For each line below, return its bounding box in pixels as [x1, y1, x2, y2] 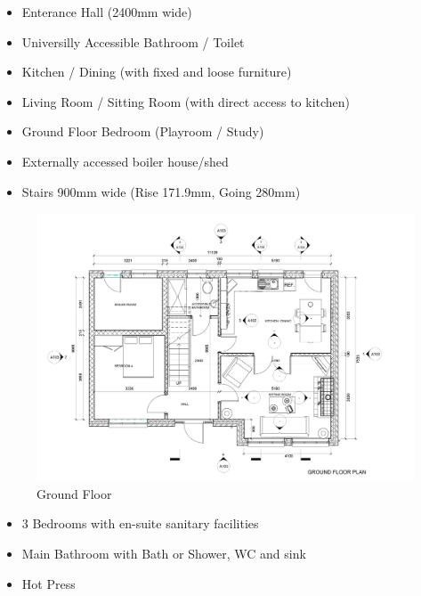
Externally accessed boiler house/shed [21, 151, 229, 170]
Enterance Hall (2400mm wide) [21, 3, 192, 20]
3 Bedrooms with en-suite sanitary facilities [21, 514, 259, 533]
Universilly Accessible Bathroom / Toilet [21, 32, 245, 51]
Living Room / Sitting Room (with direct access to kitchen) [21, 92, 351, 110]
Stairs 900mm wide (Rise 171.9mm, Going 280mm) [21, 182, 301, 200]
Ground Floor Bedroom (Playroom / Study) [21, 122, 264, 141]
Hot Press [21, 574, 76, 592]
